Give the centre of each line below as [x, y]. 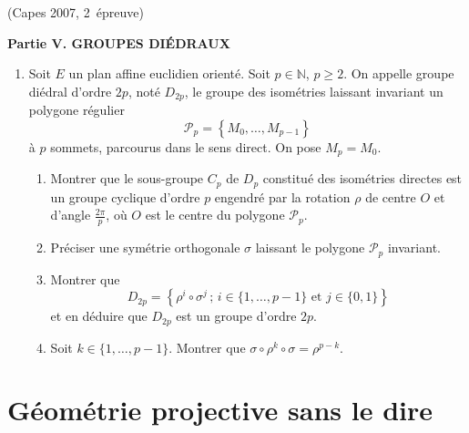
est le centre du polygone [215, 215]
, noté [144, 91]
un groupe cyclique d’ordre [125, 196]
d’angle [71, 215]
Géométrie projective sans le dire [220, 410]
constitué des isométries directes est [362, 178]
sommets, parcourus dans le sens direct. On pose [186, 146]
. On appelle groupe [399, 73]
